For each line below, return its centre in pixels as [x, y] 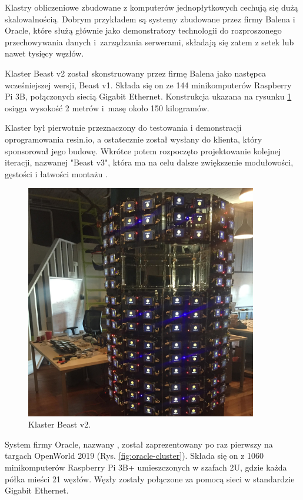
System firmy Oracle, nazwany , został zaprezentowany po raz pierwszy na [139, 444]
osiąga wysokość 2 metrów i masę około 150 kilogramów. [107, 107]
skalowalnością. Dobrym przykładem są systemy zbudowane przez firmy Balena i [150, 19]
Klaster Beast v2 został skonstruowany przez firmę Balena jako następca [135, 73]
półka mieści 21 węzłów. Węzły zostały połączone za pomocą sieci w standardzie [150, 479]
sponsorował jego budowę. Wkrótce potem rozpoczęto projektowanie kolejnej [143, 150]
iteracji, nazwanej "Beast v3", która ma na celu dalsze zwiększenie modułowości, [149, 162]
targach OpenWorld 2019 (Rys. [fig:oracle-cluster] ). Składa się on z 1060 [134, 456]
